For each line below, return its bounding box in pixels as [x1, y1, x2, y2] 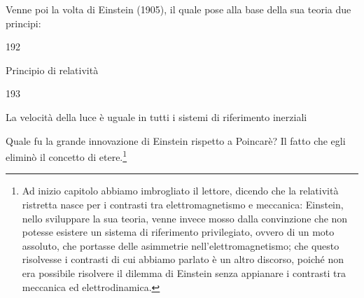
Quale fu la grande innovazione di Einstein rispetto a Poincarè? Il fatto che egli [6, 133, 346, 148]
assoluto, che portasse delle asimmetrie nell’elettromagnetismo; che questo [22, 238, 339, 253]
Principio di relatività [6, 62, 99, 77]
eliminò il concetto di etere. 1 [6, 148, 127, 164]
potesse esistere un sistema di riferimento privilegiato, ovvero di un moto [22, 225, 335, 239]
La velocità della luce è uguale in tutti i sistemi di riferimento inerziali [6, 109, 307, 124]
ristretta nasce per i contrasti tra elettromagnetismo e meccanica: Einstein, [22, 197, 344, 211]
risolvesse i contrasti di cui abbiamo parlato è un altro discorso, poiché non [22, 252, 344, 267]
